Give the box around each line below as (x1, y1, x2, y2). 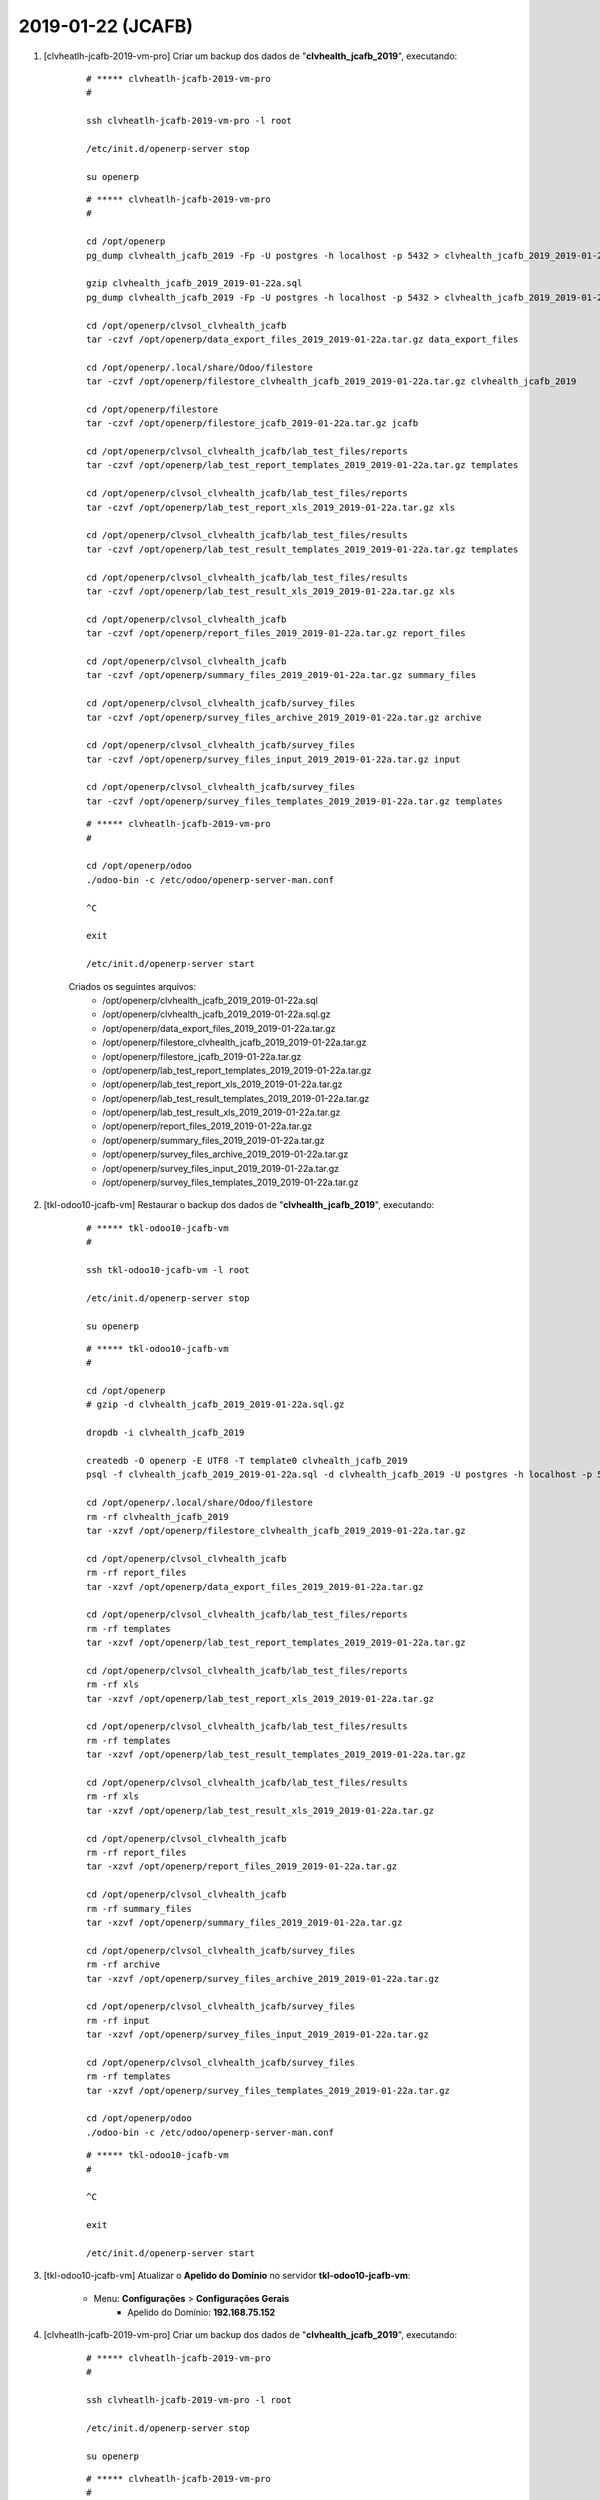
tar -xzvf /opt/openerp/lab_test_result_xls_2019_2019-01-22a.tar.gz (86, 1805, 435, 1816)
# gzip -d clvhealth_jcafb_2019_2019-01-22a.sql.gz (86, 1399, 345, 1410)
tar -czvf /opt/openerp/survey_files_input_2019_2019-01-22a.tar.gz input (86, 753, 461, 765)
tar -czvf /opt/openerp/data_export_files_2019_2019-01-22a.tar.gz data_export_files (86, 333, 519, 345)
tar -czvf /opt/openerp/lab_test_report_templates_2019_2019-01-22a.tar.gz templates (86, 460, 519, 471)
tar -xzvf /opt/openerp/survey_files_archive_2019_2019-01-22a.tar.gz (86, 1973, 440, 1984)
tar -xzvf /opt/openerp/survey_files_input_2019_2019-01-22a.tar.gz (86, 2029, 429, 2040)
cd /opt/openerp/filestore (86, 403, 219, 415)
